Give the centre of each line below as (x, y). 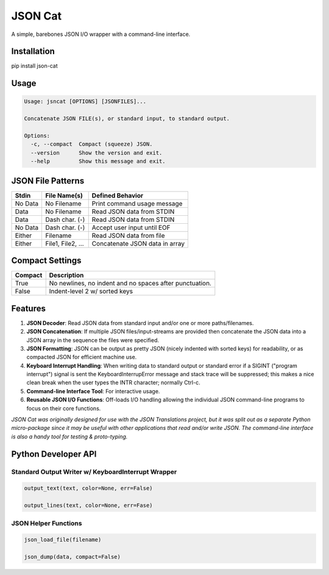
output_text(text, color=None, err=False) (88, 488)
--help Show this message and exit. (98, 161)
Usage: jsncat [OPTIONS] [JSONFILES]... (85, 102)
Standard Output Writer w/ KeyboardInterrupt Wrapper (94, 471)
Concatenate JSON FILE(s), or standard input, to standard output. (127, 119)
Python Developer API (54, 454)
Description (66, 276)
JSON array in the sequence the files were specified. (93, 340)
